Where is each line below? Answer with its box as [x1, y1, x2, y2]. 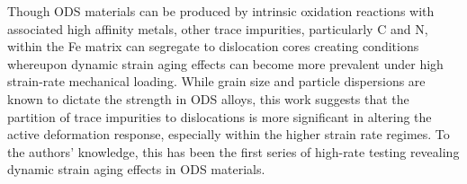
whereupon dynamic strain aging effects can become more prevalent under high [7, 54, 444, 73]
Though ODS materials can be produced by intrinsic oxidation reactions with [7, 2, 435, 20]
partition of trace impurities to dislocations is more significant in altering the [7, 107, 432, 126]
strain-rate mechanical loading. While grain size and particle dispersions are [7, 72, 426, 91]
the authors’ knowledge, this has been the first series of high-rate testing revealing [7, 142, 460, 161]
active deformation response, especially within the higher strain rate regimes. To [7, 125, 450, 144]
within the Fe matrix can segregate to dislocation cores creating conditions [7, 37, 419, 56]
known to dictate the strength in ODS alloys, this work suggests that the [7, 89, 409, 108]
